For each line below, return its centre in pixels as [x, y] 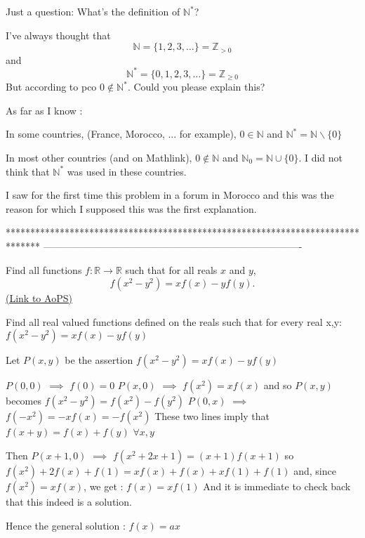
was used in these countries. [127, 171]
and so [278, 385]
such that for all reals [171, 269]
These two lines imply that [212, 416]
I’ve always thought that [58, 35]
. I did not [321, 157]
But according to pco [51, 87]
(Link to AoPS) [39, 298]
